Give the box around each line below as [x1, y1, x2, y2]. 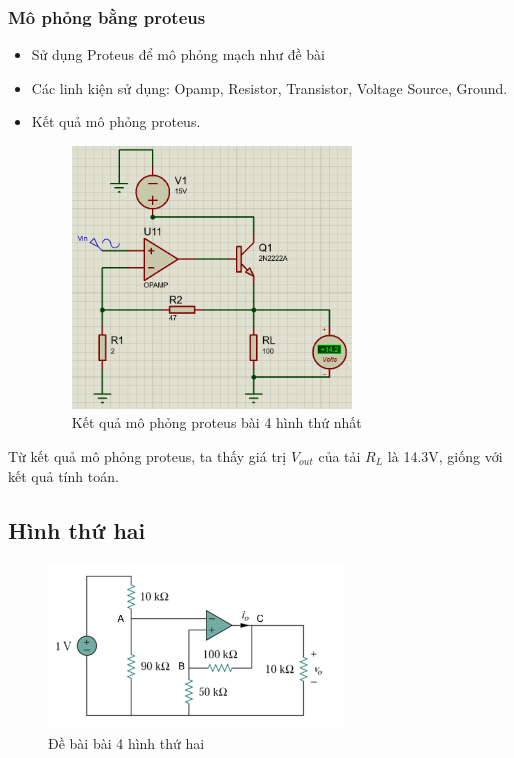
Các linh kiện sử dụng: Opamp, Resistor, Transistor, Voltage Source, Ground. [31, 77, 508, 98]
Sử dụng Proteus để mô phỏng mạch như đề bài [31, 44, 325, 65]
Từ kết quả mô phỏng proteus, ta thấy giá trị [8, 445, 287, 466]
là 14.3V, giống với [387, 445, 503, 466]
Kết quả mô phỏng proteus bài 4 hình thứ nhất [71, 412, 362, 433]
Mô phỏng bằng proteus [8, 4, 206, 29]
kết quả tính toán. [8, 465, 119, 486]
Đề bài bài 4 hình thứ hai [48, 732, 205, 753]
